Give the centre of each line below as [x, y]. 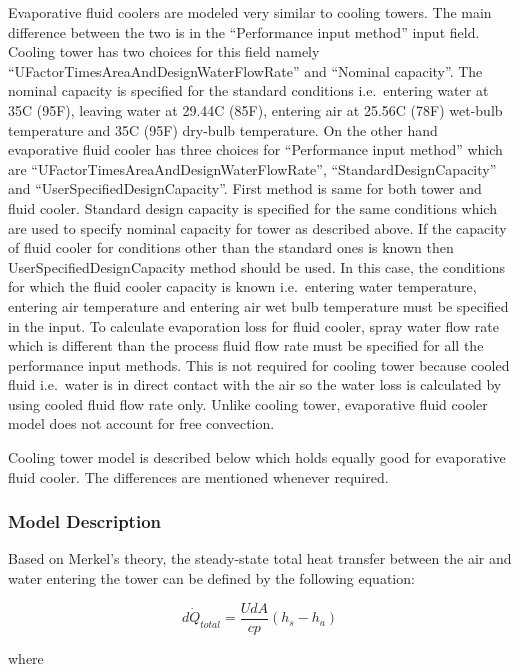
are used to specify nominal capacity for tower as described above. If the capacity [257, 227]
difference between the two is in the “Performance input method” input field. [244, 31]
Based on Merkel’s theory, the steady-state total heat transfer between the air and [260, 558]
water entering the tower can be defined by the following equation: [211, 578]
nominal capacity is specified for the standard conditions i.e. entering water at [248, 90]
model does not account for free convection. [141, 423]
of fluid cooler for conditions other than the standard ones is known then [231, 247]
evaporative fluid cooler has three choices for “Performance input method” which [255, 149]
